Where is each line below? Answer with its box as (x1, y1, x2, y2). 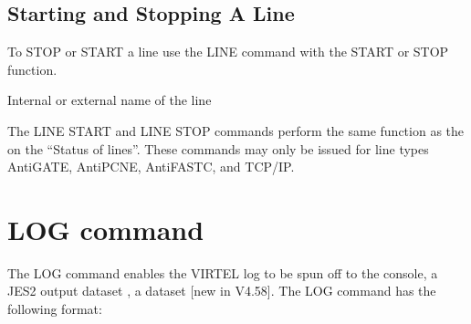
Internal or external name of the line (7, 90, 212, 110)
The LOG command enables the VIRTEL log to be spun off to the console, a (7, 263, 438, 282)
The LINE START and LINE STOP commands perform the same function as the (7, 120, 465, 140)
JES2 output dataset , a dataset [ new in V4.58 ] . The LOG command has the (7, 281, 436, 300)
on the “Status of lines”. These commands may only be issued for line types (7, 139, 429, 158)
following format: (7, 299, 102, 319)
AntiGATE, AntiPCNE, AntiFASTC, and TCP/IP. (7, 157, 295, 176)
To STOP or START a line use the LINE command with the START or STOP (7, 42, 449, 61)
